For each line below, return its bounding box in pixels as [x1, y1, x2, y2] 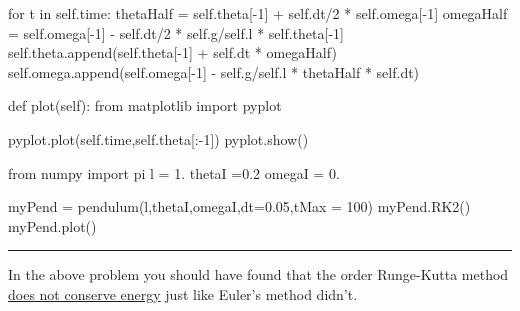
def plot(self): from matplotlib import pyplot [8, 95, 282, 116]
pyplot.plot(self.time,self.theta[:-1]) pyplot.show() [8, 128, 309, 149]
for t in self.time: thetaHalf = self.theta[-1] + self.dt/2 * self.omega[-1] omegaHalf [8, 3, 508, 23]
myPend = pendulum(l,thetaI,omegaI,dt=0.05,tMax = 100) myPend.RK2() [8, 196, 471, 217]
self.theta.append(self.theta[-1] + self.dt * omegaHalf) [8, 42, 337, 63]
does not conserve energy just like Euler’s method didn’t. [8, 283, 358, 304]
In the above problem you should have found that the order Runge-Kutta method [8, 264, 509, 285]
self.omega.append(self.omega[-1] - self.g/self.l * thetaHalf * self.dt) [8, 61, 420, 82]
